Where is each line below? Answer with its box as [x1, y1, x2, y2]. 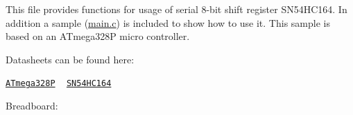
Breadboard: [6, 98, 58, 113]
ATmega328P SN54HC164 [6, 79, 112, 89]
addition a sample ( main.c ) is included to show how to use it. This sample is [6, 15, 330, 30]
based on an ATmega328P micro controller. [6, 29, 190, 43]
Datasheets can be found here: [6, 52, 135, 66]
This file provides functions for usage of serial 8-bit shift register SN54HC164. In [6, 2, 347, 16]
